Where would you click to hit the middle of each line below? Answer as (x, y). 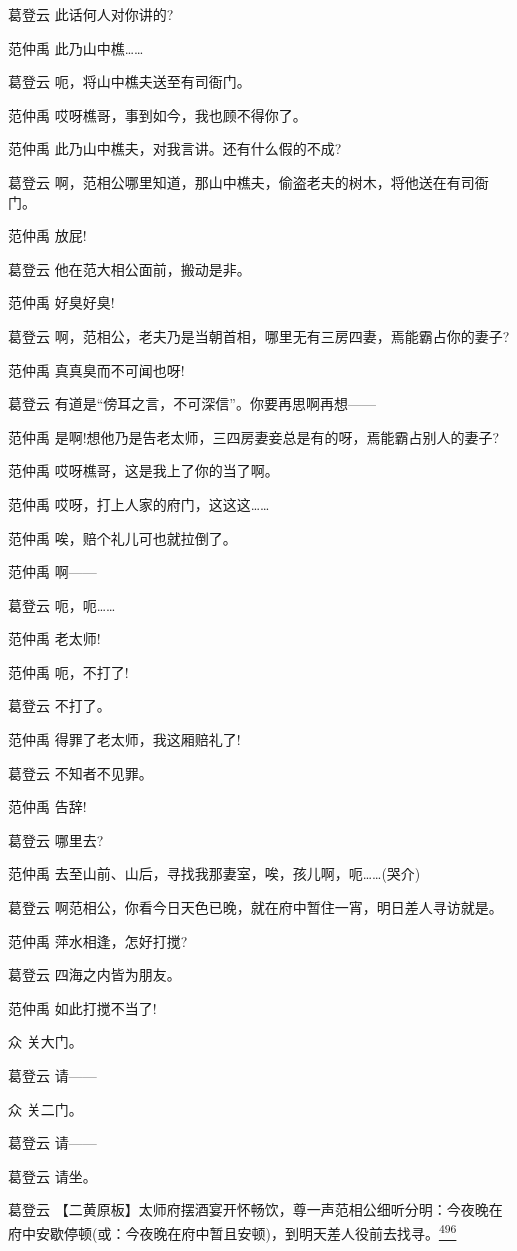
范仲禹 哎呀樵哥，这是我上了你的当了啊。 (143, 470)
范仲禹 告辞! (47, 806)
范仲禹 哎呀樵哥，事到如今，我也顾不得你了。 (157, 114)
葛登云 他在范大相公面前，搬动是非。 (129, 268)
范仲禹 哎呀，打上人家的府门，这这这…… (139, 503)
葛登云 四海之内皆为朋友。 (94, 974)
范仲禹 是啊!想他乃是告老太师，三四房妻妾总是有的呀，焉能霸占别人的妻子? (254, 436)
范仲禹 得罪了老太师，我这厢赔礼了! (124, 739)
